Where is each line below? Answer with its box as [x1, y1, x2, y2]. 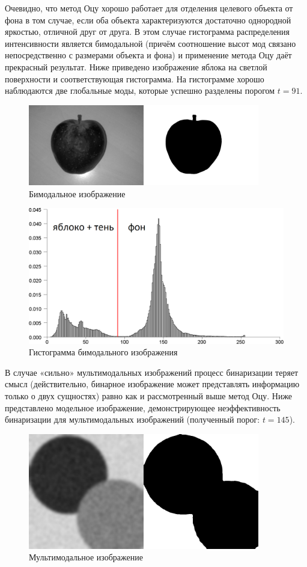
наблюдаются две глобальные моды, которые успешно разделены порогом [5, 84, 275, 97]
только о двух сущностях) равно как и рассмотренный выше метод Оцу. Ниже [5, 389, 293, 402]
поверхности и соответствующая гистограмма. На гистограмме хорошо [5, 72, 264, 85]
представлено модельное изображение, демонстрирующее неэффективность [5, 401, 281, 414]
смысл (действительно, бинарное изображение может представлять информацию [5, 378, 300, 390]
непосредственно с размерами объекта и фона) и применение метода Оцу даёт [5, 49, 292, 61]
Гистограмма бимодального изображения [29, 346, 178, 358]
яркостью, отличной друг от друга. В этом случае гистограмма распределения [5, 25, 290, 38]
